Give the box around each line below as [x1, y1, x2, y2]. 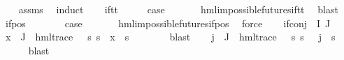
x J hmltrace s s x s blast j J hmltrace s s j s [5, 29, 336, 44]
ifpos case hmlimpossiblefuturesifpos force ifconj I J [5, 15, 331, 30]
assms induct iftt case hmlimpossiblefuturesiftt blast [18, 2, 338, 16]
